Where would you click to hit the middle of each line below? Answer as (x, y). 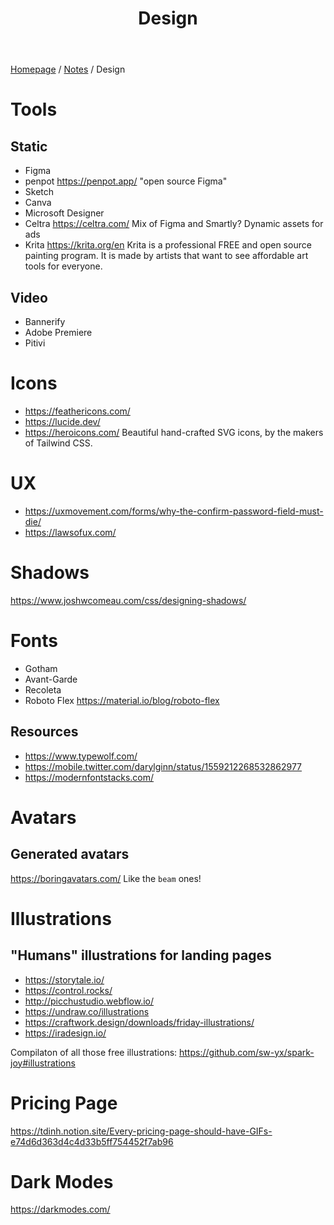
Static (29, 146)
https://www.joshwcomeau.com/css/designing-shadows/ (128, 600)
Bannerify (45, 321)
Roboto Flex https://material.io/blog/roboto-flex (122, 700)
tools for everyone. (63, 266)
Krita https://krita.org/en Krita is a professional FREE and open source (168, 245)
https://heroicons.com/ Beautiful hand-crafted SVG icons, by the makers (174, 432)
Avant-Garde (51, 679)
